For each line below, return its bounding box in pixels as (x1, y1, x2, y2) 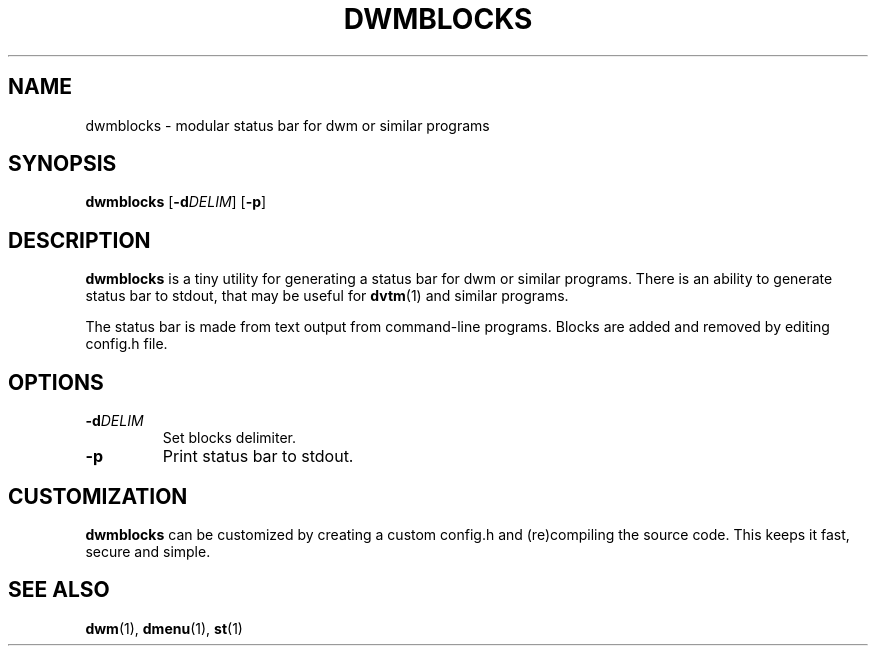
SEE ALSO (8, 577, 110, 603)
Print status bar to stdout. (162, 446, 354, 467)
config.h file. (85, 335, 168, 353)
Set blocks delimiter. (162, 429, 297, 447)
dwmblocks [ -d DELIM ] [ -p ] (85, 193, 267, 211)
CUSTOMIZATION (8, 483, 188, 509)
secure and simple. (85, 542, 211, 560)
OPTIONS (8, 369, 104, 395)
